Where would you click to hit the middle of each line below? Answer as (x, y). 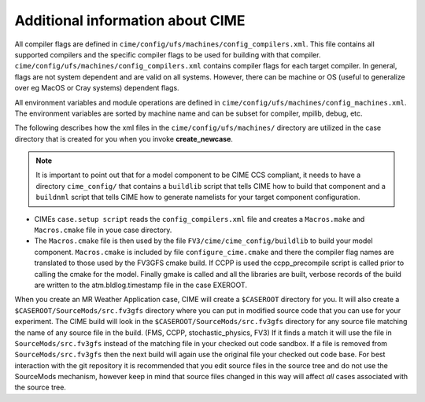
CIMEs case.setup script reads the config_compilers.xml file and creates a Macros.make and (200, 219)
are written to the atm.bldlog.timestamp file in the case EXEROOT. (141, 285)
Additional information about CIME (130, 20)
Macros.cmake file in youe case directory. (103, 230)
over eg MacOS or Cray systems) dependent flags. (97, 88)
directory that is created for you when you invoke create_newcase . (124, 138)
